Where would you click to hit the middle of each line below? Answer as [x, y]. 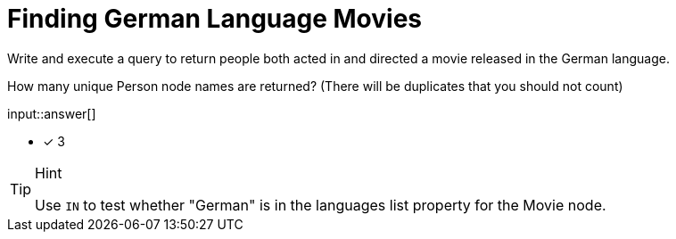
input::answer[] [52, 113]
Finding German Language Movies [215, 19]
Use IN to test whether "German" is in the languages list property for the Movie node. [321, 205]
